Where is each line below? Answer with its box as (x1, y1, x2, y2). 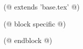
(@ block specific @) (4, 18, 66, 28)
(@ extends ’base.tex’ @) (4, 1, 80, 11)
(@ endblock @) (4, 35, 53, 45)
